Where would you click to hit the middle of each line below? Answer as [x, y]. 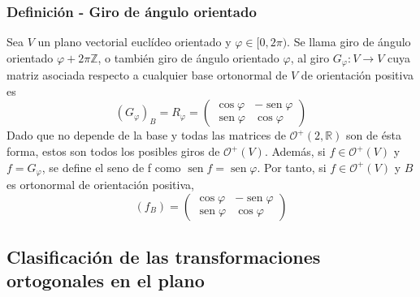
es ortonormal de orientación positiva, [100, 185]
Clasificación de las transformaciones [164, 257]
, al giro [310, 57]
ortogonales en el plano [106, 280]
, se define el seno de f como [111, 167]
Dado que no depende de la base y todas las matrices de [146, 135]
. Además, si [295, 151]
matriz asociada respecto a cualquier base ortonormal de [147, 75]
